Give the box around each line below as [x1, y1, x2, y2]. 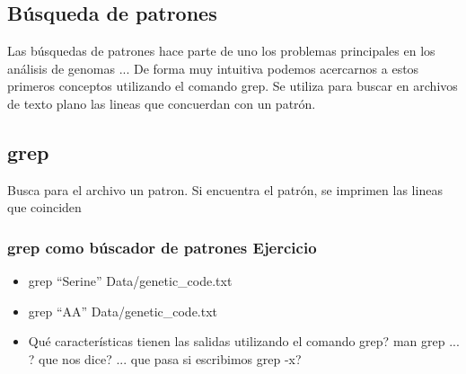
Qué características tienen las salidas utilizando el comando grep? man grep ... [28, 332, 460, 351]
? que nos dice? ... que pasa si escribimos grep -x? [28, 349, 302, 368]
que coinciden [7, 198, 82, 217]
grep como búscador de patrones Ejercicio [7, 236, 317, 258]
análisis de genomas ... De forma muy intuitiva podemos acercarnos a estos [7, 58, 419, 77]
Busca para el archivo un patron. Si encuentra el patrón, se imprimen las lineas [7, 180, 443, 199]
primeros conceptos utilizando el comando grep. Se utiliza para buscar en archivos [7, 76, 458, 95]
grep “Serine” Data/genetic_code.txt [28, 272, 233, 290]
